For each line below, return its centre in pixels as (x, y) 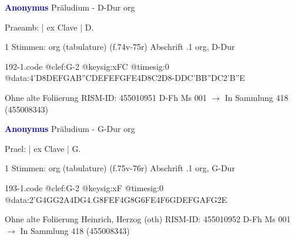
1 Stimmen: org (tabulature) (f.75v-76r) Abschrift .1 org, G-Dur (120, 168)
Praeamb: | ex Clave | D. (49, 27)
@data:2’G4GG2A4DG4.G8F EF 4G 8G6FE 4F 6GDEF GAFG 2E (116, 199)
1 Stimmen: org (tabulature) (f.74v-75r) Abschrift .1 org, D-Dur (120, 47)
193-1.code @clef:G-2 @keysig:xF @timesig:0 (84, 187)
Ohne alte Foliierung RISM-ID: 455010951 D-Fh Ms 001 (106, 97)
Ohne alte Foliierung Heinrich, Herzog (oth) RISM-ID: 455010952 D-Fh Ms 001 (148, 219)
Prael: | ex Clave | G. (43, 148)
